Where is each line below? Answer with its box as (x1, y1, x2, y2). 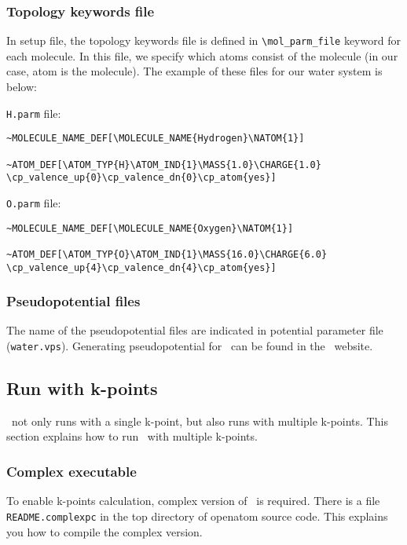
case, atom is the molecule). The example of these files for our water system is (6, 63, 383, 79)
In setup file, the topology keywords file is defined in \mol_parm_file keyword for (6, 32, 401, 49)
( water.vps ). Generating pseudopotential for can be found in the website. (6, 338, 373, 354)
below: (6, 79, 37, 95)
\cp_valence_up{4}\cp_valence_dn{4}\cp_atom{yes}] (6, 262, 277, 273)
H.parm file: (6, 104, 61, 121)
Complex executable (6, 462, 137, 481)
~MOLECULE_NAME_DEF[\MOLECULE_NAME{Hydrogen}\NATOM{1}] (6, 133, 305, 144)
